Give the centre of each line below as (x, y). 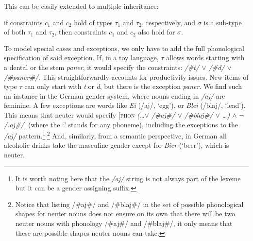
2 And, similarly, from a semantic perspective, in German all (137, 135)
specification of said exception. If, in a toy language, (81, 58)
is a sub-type (223, 22)
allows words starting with (205, 58)
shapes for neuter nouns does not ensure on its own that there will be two (125, 214)
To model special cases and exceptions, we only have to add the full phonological (124, 48)
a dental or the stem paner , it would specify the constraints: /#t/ (102, 67)
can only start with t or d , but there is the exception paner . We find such (133, 86)
